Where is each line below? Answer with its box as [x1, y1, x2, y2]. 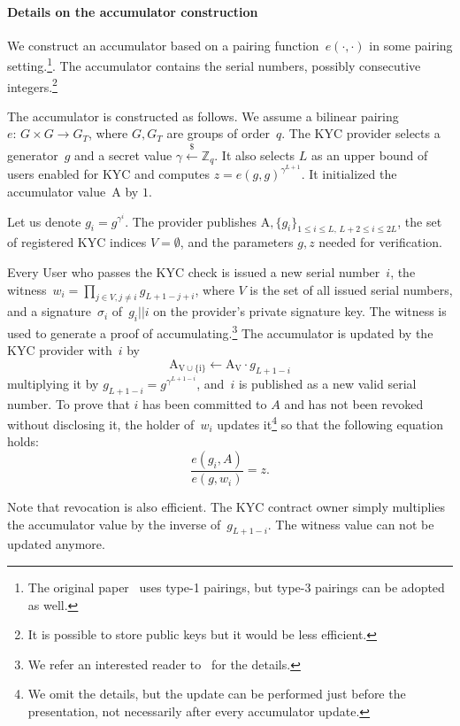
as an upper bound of [310, 145, 428, 164]
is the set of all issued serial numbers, [249, 280, 453, 298]
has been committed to [142, 394, 267, 413]
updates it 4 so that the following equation [217, 413, 443, 433]
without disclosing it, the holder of [7, 414, 195, 433]
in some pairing [369, 35, 453, 54]
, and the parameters [180, 233, 294, 251]
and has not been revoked [284, 394, 424, 413]
